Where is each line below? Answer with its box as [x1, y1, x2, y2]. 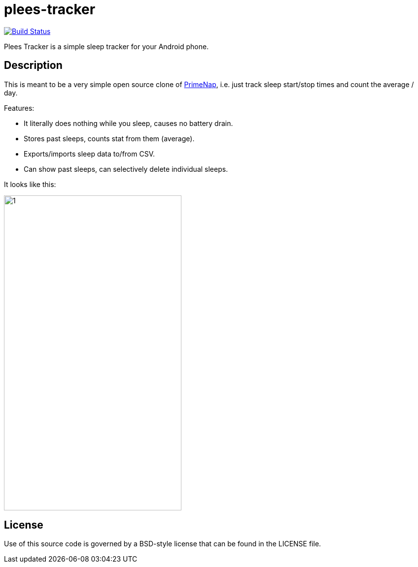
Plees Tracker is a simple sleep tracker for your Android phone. [4, 42, 209, 51]
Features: [4, 103, 35, 112]
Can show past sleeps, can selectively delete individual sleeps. [24, 164, 228, 173]
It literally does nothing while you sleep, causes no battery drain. [24, 119, 233, 127]
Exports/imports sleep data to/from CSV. [24, 149, 155, 158]
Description [4, 59, 63, 72]
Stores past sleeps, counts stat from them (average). [24, 134, 195, 143]
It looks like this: [4, 180, 56, 189]
